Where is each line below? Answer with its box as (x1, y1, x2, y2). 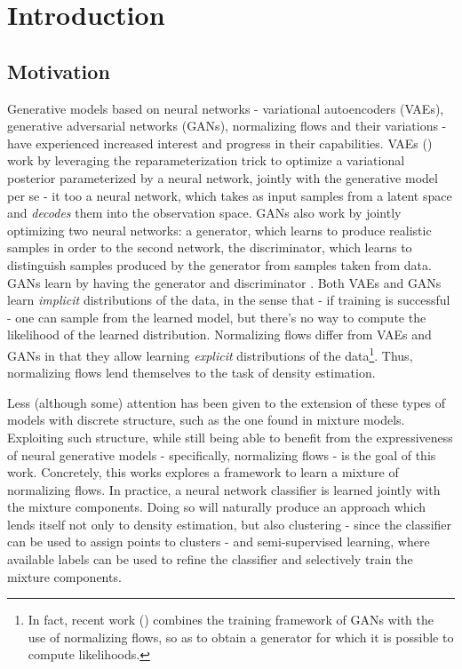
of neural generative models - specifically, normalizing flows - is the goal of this (7, 445, 436, 464)
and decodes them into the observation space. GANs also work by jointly (7, 203, 402, 222)
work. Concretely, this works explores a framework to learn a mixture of (7, 463, 399, 482)
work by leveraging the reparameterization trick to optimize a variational (7, 151, 405, 170)
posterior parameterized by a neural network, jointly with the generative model (7, 168, 438, 187)
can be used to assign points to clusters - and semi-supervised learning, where (7, 532, 430, 551)
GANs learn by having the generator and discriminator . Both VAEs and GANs (7, 273, 442, 291)
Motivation (7, 57, 110, 84)
